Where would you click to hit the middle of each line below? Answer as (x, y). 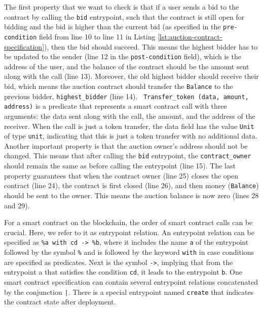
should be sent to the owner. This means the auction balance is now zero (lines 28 (131, 195)
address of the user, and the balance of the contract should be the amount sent (127, 66)
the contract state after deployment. (60, 302)
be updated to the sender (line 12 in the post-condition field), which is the (123, 56)
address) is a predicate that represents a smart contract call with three (116, 106)
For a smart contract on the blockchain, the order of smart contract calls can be (128, 222)
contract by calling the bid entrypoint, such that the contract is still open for (124, 16)
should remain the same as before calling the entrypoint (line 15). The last (120, 166)
